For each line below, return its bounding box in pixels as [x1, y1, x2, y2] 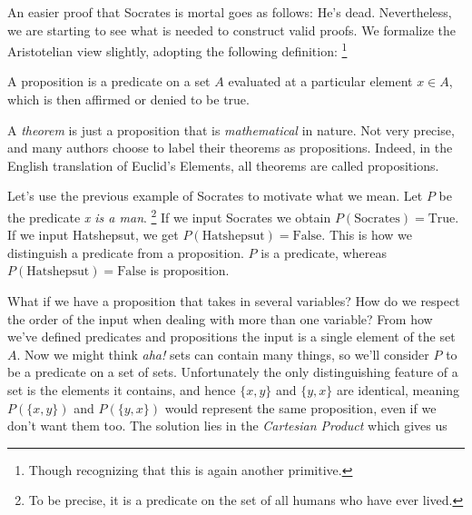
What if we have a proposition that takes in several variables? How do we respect [7, 292, 460, 311]
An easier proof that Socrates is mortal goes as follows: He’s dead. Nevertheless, [7, 3, 452, 21]
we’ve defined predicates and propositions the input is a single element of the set [7, 327, 456, 346]
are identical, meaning [336, 381, 459, 399]
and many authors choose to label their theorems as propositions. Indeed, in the [7, 138, 453, 157]
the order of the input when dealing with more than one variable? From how [7, 309, 433, 328]
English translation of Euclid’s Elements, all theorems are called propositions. [7, 155, 439, 174]
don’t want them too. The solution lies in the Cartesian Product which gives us [7, 416, 447, 435]
